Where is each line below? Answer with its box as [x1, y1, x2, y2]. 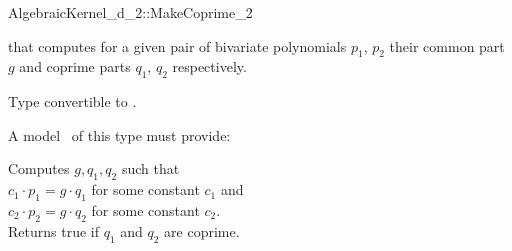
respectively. [172, 56, 247, 77]
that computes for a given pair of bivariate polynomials [8, 35, 347, 56]
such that [121, 158, 180, 179]
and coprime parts [19, 56, 131, 77]
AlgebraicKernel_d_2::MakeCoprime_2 [8, 2, 253, 22]
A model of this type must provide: [8, 124, 231, 145]
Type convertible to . [8, 91, 137, 112]
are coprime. [164, 220, 240, 241]
